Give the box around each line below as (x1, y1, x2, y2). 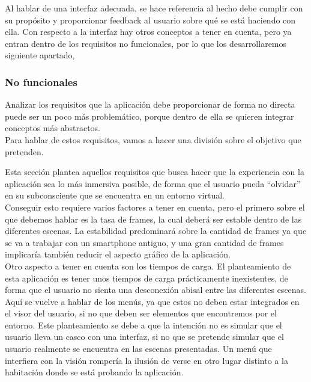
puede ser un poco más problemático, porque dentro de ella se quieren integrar (5, 109, 294, 122)
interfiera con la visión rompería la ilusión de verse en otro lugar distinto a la (5, 354, 288, 366)
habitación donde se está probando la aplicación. (5, 366, 184, 378)
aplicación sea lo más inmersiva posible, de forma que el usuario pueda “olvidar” (5, 177, 301, 189)
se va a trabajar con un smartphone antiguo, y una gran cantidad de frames (5, 236, 284, 248)
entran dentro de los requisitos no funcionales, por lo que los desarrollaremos (5, 37, 287, 49)
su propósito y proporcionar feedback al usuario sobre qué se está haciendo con (5, 13, 296, 26)
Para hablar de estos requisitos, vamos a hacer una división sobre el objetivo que (5, 133, 301, 146)
